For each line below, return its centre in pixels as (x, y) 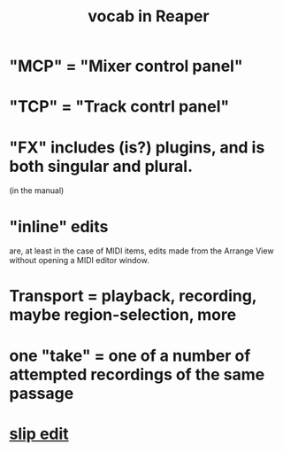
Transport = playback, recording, (133, 296)
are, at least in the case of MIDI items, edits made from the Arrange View (141, 251)
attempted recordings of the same (137, 374)
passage (42, 393)
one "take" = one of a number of (130, 355)
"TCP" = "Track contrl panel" (119, 107)
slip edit (39, 434)
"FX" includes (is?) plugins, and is (137, 147)
